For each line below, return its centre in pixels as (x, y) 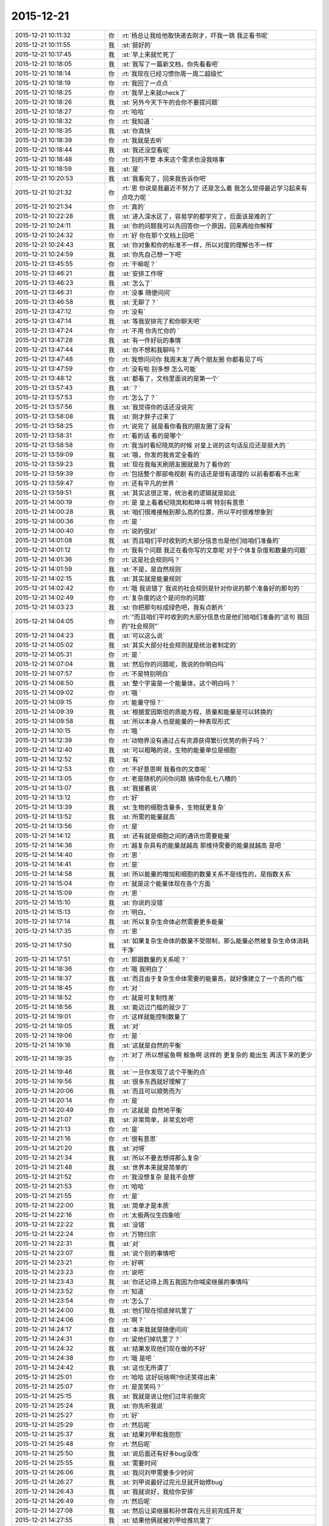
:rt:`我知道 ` (137, 121)
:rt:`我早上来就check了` (155, 93)
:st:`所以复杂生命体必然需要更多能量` (174, 922)
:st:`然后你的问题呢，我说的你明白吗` (174, 664)
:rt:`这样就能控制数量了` (155, 1016)
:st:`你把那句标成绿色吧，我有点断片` (174, 607)
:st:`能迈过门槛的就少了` (155, 1007)
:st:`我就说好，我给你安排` (158, 1491)
